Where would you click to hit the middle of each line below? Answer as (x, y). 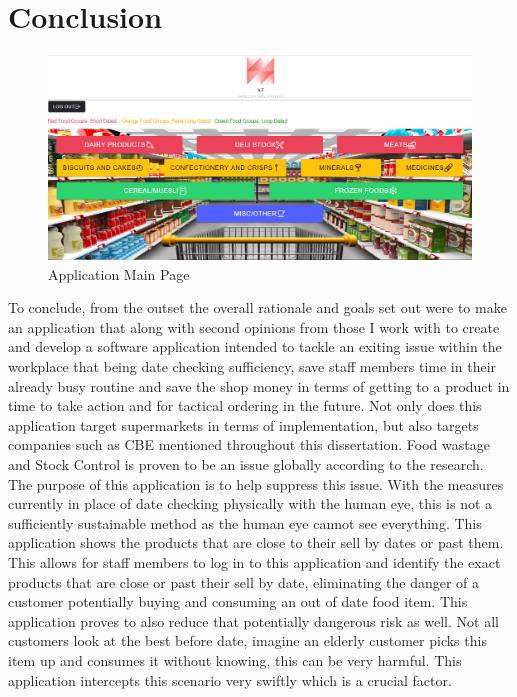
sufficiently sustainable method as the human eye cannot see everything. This (245, 522)
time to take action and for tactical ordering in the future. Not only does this (245, 405)
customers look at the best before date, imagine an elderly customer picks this (247, 640)
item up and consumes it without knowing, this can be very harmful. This (235, 659)
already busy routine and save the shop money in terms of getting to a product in (259, 385)
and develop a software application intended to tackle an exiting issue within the (255, 346)
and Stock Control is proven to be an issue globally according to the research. (246, 464)
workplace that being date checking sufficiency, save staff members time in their (252, 366)
